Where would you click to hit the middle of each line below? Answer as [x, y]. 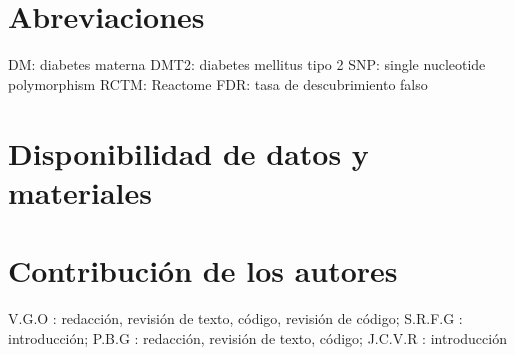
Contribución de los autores [203, 270]
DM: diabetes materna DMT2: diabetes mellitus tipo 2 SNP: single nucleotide [247, 64]
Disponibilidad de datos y [188, 152]
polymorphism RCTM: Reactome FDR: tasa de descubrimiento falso [218, 83]
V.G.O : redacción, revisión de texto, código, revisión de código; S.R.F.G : [235, 318]
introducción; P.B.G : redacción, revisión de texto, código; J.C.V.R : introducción [257, 337]
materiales [80, 191]
